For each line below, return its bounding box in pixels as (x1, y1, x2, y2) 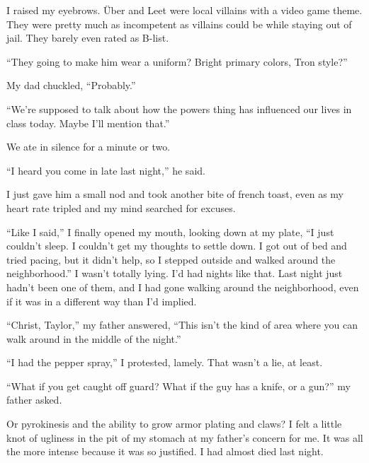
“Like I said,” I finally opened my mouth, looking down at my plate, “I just (6, 224, 334, 239)
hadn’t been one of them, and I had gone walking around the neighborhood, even (6, 279, 359, 294)
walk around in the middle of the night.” (6, 331, 181, 346)
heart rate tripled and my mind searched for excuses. (6, 200, 236, 215)
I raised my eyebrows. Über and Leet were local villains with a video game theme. (6, 3, 363, 17)
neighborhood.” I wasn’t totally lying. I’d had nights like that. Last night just (6, 266, 343, 281)
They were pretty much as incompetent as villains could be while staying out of (6, 16, 352, 31)
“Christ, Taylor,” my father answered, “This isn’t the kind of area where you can (6, 317, 358, 332)
